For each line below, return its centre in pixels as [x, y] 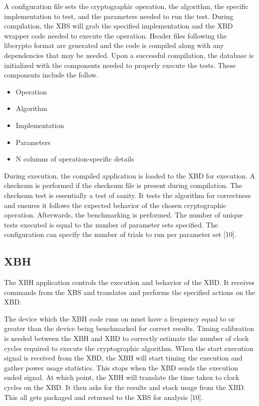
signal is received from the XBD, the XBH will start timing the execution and [123, 358]
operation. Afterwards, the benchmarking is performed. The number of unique [124, 215]
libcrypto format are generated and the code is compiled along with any [114, 45]
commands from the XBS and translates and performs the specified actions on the [130, 292]
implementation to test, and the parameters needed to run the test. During [119, 16]
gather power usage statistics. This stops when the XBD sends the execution [121, 367]
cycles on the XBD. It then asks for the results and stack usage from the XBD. [125, 387]
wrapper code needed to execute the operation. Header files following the [116, 35]
